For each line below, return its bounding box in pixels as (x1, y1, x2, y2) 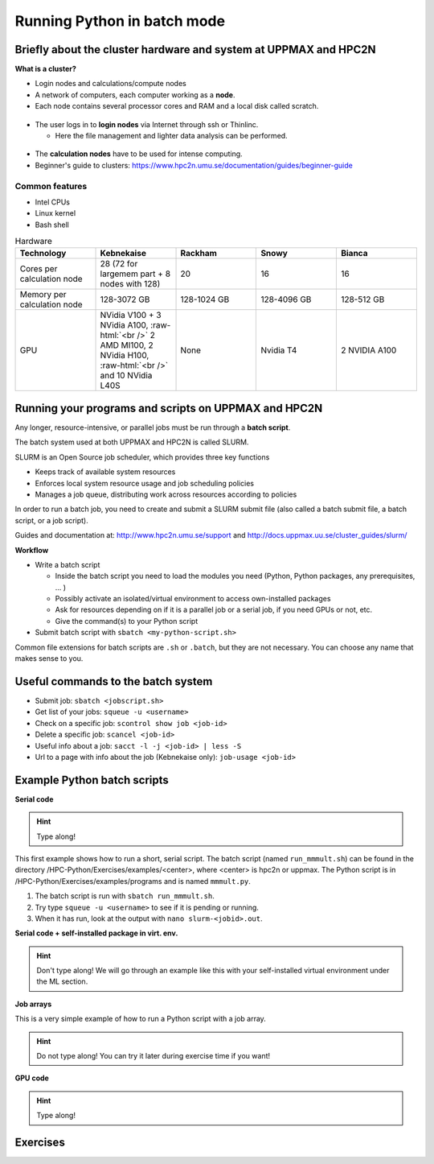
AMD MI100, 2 (100, 340, 154, 351)
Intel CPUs (35, 197, 70, 207)
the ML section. (36, 976, 88, 986)
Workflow (14, 545, 49, 555)
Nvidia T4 (260, 345, 297, 356)
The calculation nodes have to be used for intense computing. (35, 149, 243, 159)
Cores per (19, 263, 58, 274)
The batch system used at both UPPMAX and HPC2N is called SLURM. (14, 437, 249, 447)
